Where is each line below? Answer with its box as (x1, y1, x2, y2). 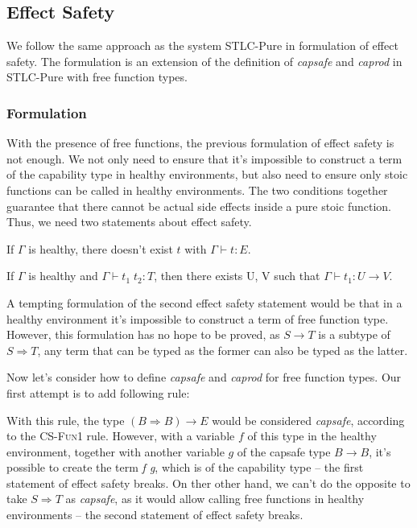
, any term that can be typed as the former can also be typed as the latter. (37, 341, 408, 358)
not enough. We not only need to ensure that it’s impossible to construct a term (6, 150, 403, 167)
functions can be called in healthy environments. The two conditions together (6, 181, 388, 198)
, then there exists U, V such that (154, 267, 320, 284)
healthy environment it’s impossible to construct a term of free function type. (6, 310, 389, 327)
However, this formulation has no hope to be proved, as (6, 326, 280, 343)
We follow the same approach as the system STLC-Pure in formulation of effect (6, 37, 398, 54)
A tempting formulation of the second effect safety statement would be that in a (6, 294, 403, 311)
